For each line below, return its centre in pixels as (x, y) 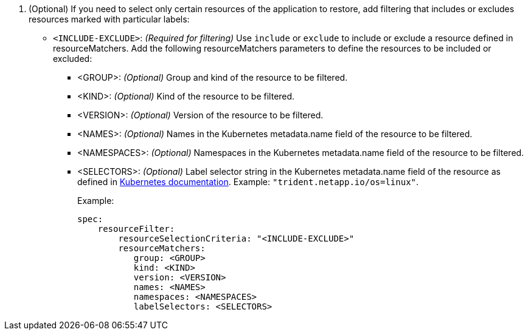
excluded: (73, 59)
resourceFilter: (136, 229)
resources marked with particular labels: (109, 19)
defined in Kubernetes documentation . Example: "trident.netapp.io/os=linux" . (248, 182)
